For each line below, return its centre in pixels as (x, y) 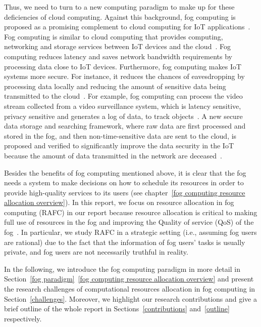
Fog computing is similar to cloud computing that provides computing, (114, 36)
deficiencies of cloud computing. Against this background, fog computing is (120, 16)
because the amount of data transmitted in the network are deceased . (113, 155)
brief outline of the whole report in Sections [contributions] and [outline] (117, 309)
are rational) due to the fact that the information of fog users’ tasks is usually (125, 242)
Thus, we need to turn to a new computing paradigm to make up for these (119, 7)
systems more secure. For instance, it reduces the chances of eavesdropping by (124, 76)
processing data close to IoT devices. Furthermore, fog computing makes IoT (123, 66)
